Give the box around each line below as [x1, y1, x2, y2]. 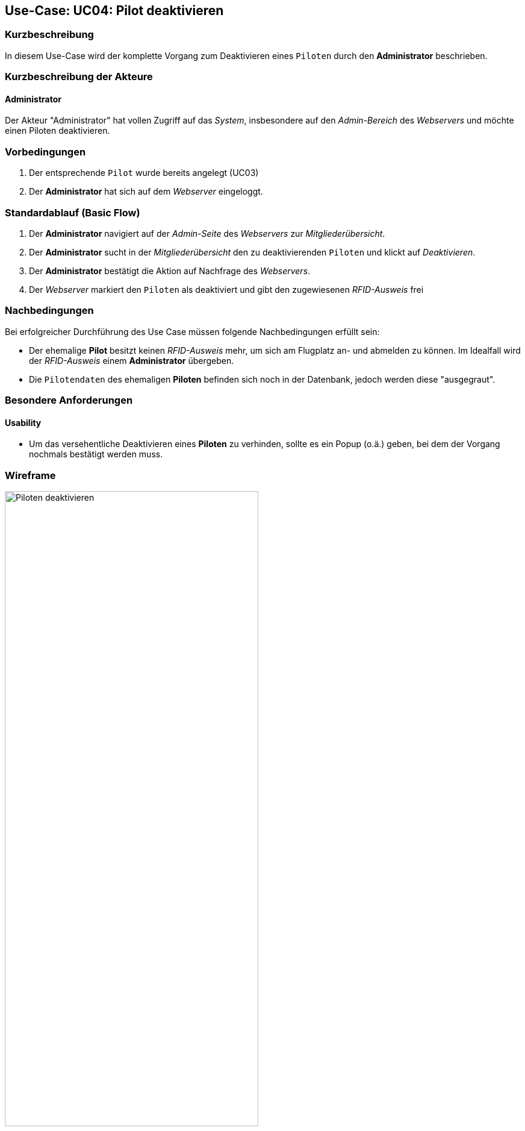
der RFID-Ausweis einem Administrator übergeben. [29, 355, 234, 366]
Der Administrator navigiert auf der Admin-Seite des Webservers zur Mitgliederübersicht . [29, 228, 385, 239]
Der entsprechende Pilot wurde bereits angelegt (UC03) [29, 168, 259, 178]
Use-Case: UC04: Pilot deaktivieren [5, 3, 224, 18]
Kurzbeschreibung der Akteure [5, 70, 153, 83]
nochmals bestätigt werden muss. [29, 449, 163, 460]
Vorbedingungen [5, 145, 86, 158]
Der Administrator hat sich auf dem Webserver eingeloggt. [29, 186, 263, 197]
